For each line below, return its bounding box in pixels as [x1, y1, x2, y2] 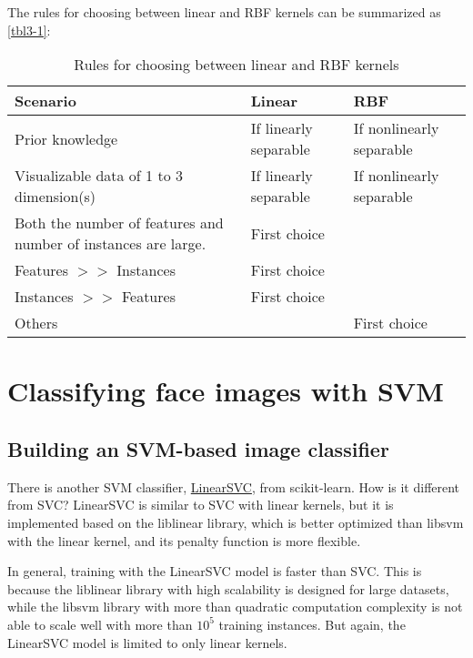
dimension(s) [15, 186, 96, 208]
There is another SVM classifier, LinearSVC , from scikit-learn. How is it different [7, 477, 460, 496]
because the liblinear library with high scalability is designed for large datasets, [7, 579, 449, 598]
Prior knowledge [15, 127, 118, 149]
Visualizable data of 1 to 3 [15, 165, 183, 187]
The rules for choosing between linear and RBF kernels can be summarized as [7, 3, 441, 21]
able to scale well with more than [7, 614, 193, 633]
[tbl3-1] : [7, 20, 51, 39]
